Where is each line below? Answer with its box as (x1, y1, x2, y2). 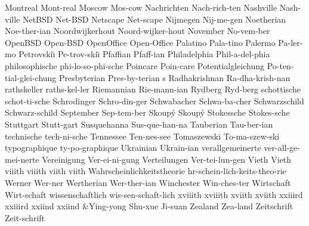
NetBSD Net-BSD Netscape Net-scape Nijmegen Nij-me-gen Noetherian (22, 13, 286, 25)
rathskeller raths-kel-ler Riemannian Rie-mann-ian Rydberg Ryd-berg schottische (5, 83, 301, 95)
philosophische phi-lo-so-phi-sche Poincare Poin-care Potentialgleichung (5, 59, 264, 72)
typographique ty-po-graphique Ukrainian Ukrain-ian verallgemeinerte (5, 141, 261, 154)
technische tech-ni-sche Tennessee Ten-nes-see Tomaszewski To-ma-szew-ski (5, 129, 280, 142)
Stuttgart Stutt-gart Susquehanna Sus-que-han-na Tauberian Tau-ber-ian (5, 117, 273, 130)
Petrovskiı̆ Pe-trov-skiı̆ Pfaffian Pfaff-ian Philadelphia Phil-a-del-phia (18, 48, 270, 60)
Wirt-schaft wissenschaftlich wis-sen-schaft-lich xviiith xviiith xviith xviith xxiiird (5, 188, 303, 200)
